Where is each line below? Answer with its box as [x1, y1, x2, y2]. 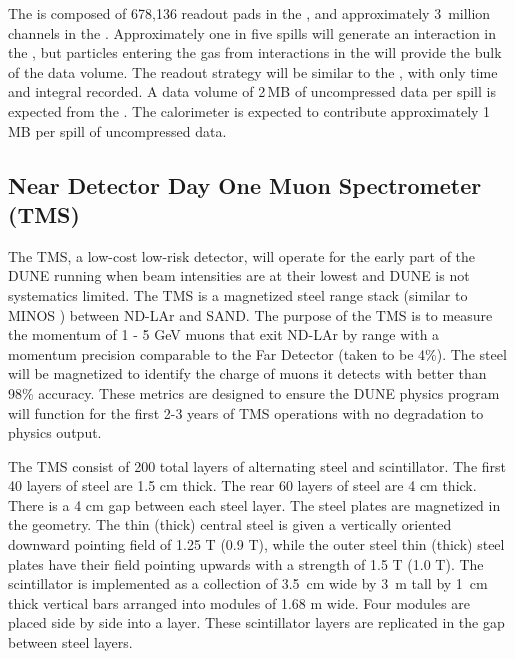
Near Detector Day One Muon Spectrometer [8, 169, 482, 200]
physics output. [8, 422, 102, 443]
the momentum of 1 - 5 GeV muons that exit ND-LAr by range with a [8, 324, 440, 345]
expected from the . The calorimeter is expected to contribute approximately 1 [8, 100, 491, 121]
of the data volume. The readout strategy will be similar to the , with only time [8, 61, 498, 82]
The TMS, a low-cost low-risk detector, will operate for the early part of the [8, 245, 476, 266]
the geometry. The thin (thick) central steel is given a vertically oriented [8, 514, 452, 535]
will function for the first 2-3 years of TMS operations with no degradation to [8, 402, 484, 423]
